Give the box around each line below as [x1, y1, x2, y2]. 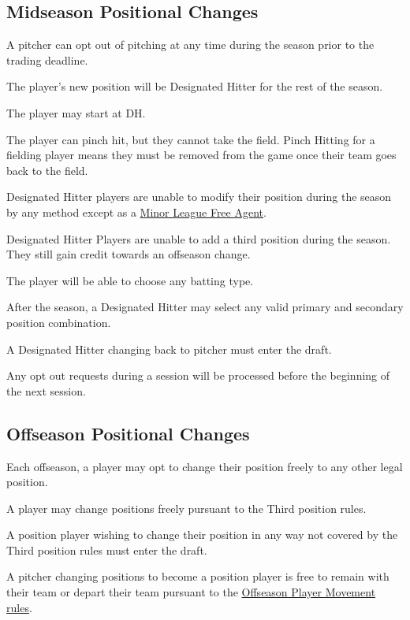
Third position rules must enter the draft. [6, 541, 207, 558]
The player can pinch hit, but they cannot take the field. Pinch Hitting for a [6, 131, 375, 147]
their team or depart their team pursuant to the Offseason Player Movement [6, 584, 376, 600]
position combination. [6, 314, 111, 330]
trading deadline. [6, 51, 88, 68]
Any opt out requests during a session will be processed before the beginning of [6, 367, 390, 384]
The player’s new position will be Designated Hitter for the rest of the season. [6, 78, 383, 95]
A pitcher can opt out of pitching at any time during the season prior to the [6, 36, 375, 53]
